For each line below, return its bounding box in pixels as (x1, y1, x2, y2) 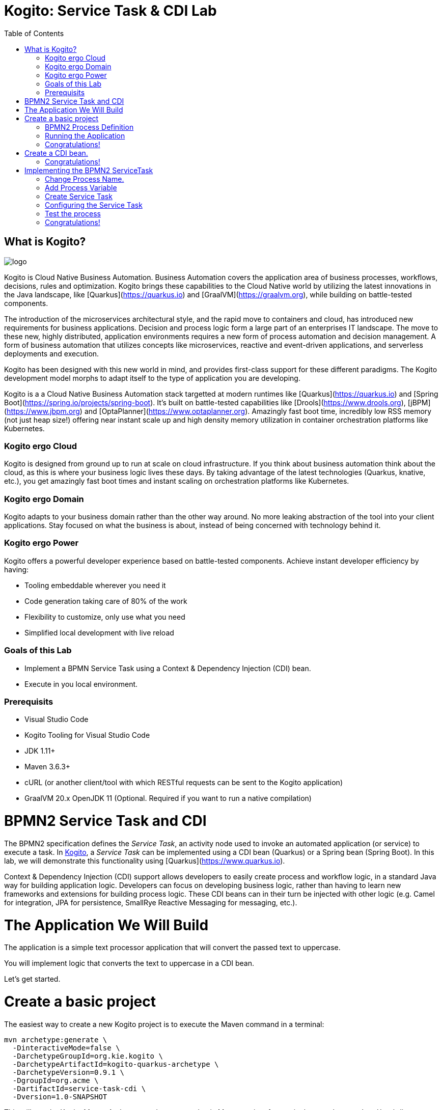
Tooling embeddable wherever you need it (24, 580, 166, 590)
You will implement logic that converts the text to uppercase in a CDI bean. (4, 959, 255, 968)
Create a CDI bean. (24, 148, 88, 157)
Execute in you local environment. (24, 679, 138, 688)
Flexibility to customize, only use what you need (24, 612, 185, 621)
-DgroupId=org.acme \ (12, 1076, 99, 1085)
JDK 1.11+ (24, 746, 56, 756)
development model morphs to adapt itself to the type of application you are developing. (4, 373, 300, 382)
